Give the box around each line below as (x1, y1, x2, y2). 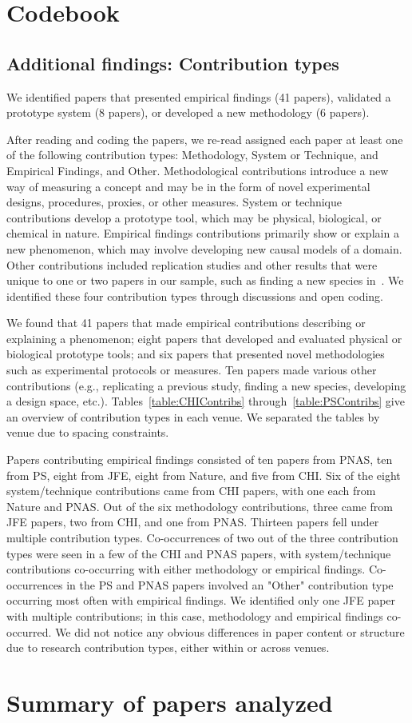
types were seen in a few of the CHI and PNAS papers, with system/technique (6, 545, 391, 561)
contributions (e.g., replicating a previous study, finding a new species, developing (6, 377, 406, 393)
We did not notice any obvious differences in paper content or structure (55, 623, 405, 640)
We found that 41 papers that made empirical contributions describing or (6, 314, 366, 331)
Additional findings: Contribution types (6, 50, 339, 75)
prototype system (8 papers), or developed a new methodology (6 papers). (6, 104, 370, 121)
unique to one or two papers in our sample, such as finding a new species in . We (6, 272, 404, 289)
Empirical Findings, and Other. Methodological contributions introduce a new (6, 162, 389, 178)
